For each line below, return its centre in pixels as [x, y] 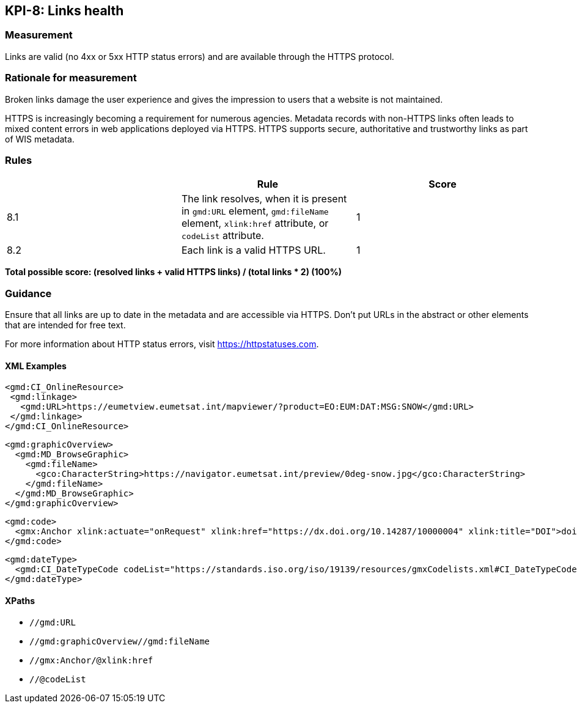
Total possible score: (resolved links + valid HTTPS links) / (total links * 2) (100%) [173, 272]
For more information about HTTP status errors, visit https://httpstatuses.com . [162, 344]
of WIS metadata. [40, 139]
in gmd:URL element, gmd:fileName [255, 211]
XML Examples [36, 366]
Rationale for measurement [71, 78]
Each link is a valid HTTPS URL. [253, 250]
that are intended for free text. [65, 325]
